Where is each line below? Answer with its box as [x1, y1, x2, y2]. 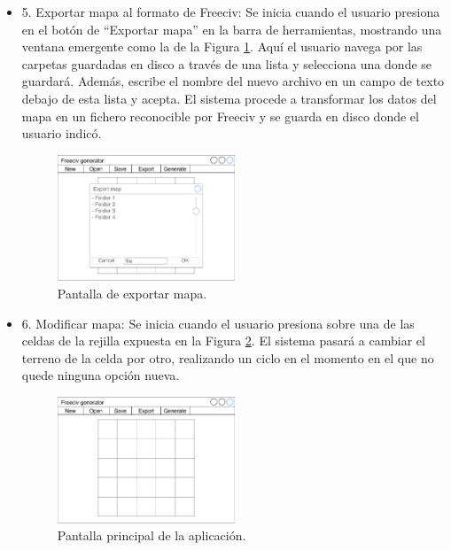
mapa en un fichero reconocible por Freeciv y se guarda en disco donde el [21, 106, 419, 125]
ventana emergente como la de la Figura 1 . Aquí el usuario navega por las [21, 37, 423, 56]
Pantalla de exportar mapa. [57, 283, 207, 302]
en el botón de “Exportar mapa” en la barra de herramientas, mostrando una [21, 19, 442, 38]
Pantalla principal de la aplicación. [57, 526, 246, 545]
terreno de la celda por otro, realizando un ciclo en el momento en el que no [21, 348, 434, 367]
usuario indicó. [21, 124, 102, 143]
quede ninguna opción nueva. [21, 366, 180, 384]
